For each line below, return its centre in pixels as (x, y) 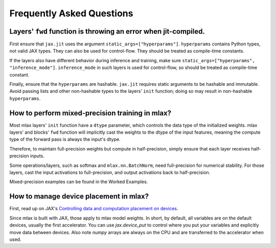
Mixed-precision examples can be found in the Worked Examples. (79, 182)
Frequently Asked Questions (71, 13)
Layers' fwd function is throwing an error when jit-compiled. (107, 31)
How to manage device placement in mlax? (79, 196)
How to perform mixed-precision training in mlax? (90, 113)
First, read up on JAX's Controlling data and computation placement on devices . (94, 209)
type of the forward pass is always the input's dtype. (65, 139)
